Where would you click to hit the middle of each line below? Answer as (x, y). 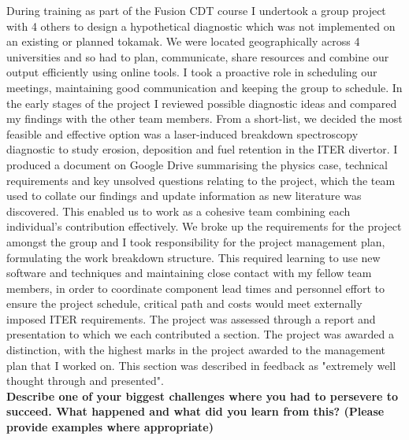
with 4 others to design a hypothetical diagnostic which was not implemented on (201, 26)
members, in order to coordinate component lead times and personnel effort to (195, 288)
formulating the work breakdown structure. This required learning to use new (193, 257)
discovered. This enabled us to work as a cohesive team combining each (178, 211)
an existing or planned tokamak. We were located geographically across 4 (183, 41)
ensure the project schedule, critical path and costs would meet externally (184, 303)
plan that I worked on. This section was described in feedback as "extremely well (201, 365)
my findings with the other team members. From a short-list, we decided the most (204, 118)
